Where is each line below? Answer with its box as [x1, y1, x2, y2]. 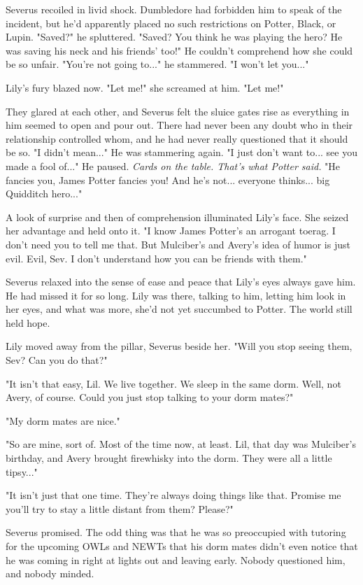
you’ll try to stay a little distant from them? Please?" [6, 501, 234, 516]
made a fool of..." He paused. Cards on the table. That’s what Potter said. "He [6, 158, 341, 173]
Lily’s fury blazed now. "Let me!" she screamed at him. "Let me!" [6, 80, 284, 94]
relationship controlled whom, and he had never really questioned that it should [6, 131, 348, 146]
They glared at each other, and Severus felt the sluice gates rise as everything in [6, 104, 350, 118]
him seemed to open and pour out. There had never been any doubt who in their [6, 118, 353, 132]
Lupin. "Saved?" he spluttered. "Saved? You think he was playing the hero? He [6, 29, 343, 44]
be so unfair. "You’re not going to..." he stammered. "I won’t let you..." [6, 57, 309, 71]
